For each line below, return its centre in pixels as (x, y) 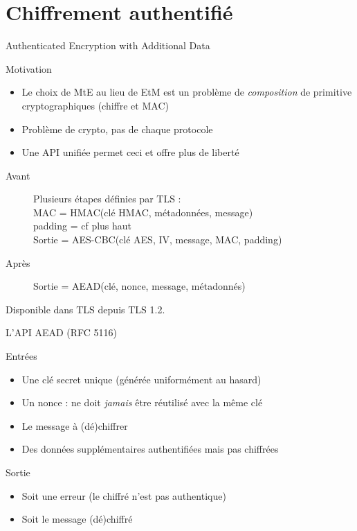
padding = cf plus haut (83, 226)
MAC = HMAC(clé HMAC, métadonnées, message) (143, 212)
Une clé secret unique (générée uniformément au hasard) (141, 379)
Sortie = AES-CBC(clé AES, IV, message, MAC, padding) (158, 240)
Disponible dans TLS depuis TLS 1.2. (85, 309)
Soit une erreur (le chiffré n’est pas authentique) (124, 495)
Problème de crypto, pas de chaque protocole (117, 129)
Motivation (29, 68)
